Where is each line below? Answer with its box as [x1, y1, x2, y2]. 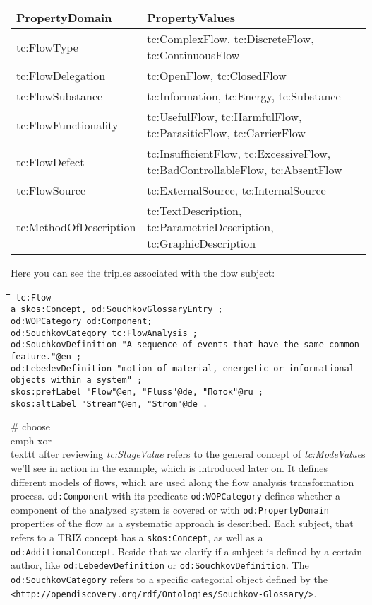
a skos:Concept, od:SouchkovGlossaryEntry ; [11, 304, 223, 315]
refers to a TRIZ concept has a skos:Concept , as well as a [11, 530, 263, 545]
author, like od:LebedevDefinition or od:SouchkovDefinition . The [11, 558, 309, 572]
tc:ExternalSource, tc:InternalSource [147, 182, 326, 198]
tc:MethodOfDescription [16, 219, 136, 235]
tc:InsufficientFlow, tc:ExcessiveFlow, [147, 145, 331, 161]
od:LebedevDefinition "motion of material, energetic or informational [11, 363, 354, 374]
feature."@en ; [11, 351, 82, 362]
